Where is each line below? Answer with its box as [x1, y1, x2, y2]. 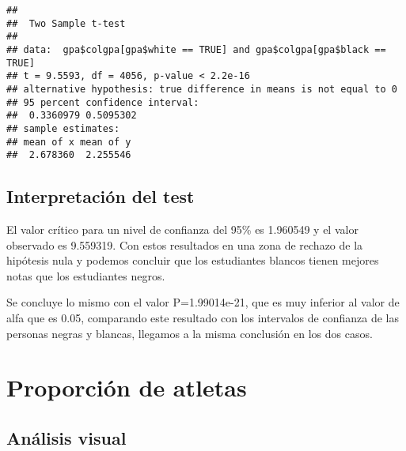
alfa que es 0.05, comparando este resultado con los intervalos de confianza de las [6, 310, 399, 326]
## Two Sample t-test [6, 17, 126, 29]
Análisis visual [6, 426, 127, 449]
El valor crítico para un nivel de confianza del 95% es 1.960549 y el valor [6, 221, 359, 238]
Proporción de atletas [6, 371, 247, 404]
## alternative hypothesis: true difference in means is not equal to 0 [6, 83, 397, 95]
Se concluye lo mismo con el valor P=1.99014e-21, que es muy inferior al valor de [6, 294, 400, 310]
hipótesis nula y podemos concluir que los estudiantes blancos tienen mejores [6, 252, 379, 269]
